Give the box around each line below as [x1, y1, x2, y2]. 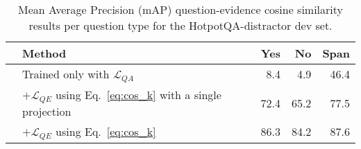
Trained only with [22, 66, 110, 82]
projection [22, 103, 72, 119]
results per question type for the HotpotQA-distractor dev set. [28, 17, 333, 33]
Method [22, 45, 67, 61]
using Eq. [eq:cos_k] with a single [56, 86, 221, 103]
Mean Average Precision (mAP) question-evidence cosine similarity [17, 1, 344, 17]
